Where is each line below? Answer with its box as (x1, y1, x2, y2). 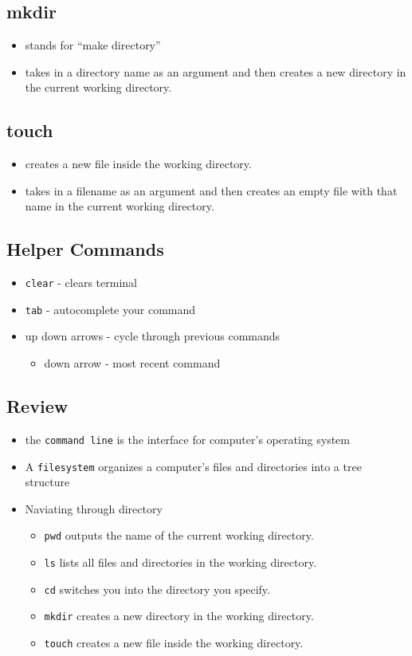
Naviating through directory (25, 500, 163, 517)
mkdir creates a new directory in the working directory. (44, 607, 314, 624)
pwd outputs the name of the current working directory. (44, 527, 314, 544)
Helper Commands (6, 237, 164, 261)
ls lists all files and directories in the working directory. (44, 554, 317, 571)
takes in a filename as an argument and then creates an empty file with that (25, 182, 398, 198)
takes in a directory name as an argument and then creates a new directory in (25, 63, 406, 80)
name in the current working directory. (25, 198, 214, 214)
